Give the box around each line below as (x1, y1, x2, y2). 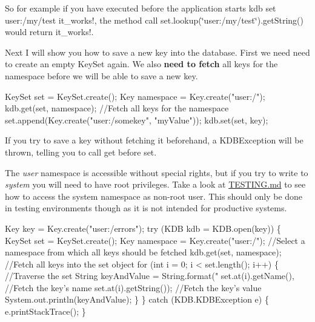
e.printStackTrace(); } (5, 305, 86, 318)
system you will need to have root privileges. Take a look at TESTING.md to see (5, 178, 306, 191)
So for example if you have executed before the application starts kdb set (5, 2, 276, 14)
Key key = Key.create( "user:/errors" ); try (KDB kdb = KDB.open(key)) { (5, 222, 281, 234)
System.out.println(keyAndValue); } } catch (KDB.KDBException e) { (5, 293, 269, 306)
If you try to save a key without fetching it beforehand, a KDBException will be (5, 134, 303, 146)
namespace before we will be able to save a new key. (5, 69, 198, 82)
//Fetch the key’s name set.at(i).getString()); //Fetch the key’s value (5, 281, 262, 294)
